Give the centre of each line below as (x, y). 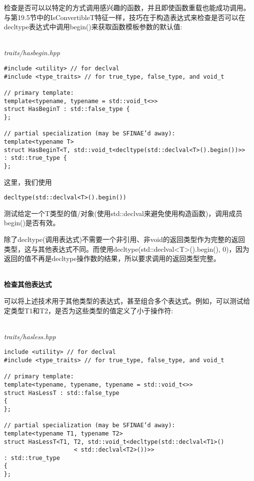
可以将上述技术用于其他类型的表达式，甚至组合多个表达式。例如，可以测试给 (127, 300)
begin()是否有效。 (32, 223)
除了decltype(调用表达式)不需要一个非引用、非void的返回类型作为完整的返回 (125, 239)
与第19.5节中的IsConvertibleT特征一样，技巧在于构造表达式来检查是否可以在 (125, 17)
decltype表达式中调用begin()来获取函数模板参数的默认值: (93, 27)
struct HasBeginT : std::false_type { (67, 109)
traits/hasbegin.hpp (32, 53)
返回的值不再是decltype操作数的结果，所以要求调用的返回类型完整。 (112, 258)
